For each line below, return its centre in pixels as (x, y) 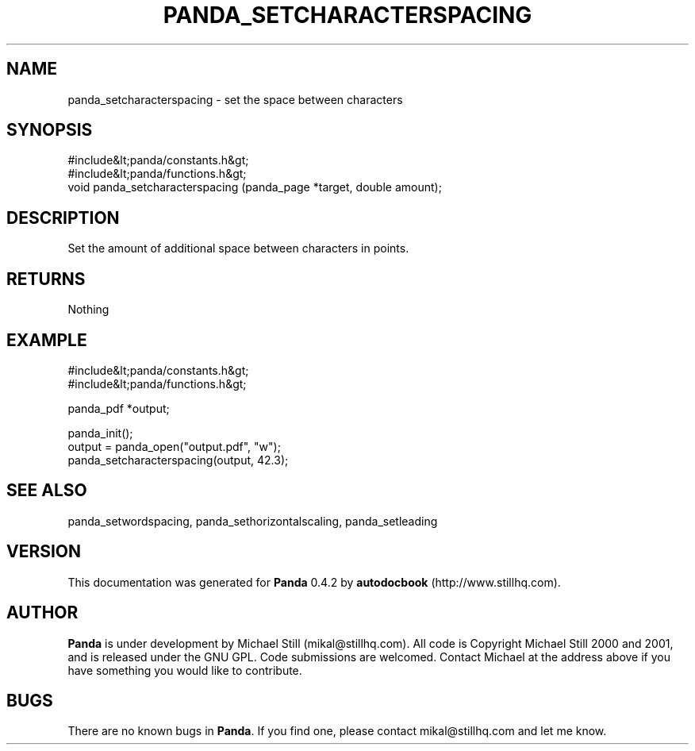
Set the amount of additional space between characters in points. (238, 248)
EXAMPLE (47, 340)
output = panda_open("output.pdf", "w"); (174, 446)
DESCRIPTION (63, 218)
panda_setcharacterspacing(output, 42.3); (178, 460)
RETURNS (46, 279)
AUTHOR (42, 613)
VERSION (44, 552)
